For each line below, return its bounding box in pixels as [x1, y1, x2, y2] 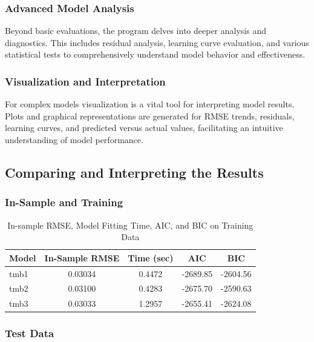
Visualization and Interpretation [5, 73, 166, 89]
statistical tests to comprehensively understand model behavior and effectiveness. [5, 48, 306, 61]
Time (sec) [128, 251, 174, 264]
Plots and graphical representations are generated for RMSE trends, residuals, [5, 109, 295, 122]
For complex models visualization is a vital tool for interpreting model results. [5, 98, 295, 110]
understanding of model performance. [5, 133, 143, 146]
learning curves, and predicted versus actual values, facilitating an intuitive [5, 121, 283, 134]
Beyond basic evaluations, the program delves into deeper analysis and [5, 24, 266, 37]
